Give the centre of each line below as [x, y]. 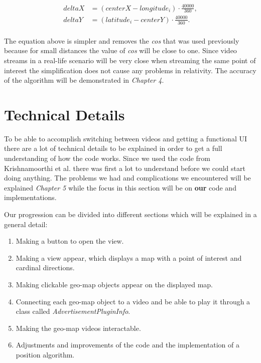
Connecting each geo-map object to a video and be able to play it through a [133, 301]
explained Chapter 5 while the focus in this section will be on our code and [120, 187]
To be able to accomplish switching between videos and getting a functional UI [125, 138]
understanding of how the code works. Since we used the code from [107, 158]
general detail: [26, 224]
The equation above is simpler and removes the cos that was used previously [122, 40]
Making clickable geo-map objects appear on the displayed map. [114, 284]
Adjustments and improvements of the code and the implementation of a [127, 345]
